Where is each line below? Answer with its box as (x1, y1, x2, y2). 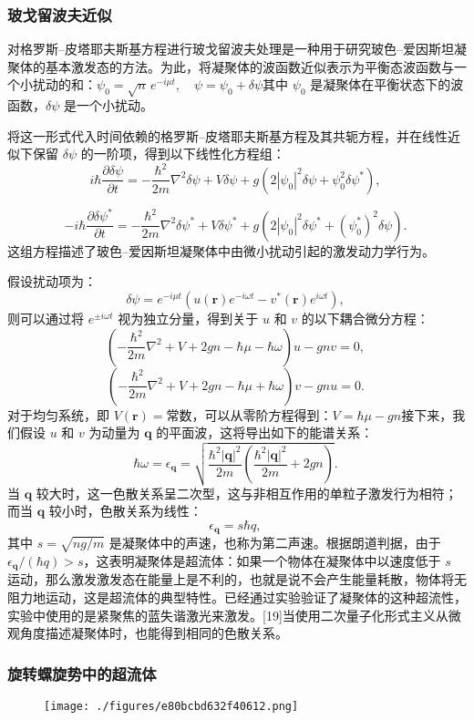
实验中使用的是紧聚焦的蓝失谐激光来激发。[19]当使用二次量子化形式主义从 (7, 605, 448, 624)
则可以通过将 (7, 309, 84, 328)
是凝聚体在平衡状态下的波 (310, 75, 464, 94)
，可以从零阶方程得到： (191, 405, 333, 424)
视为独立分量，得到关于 (118, 309, 259, 328)
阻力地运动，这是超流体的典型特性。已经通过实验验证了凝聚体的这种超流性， (7, 587, 467, 606)
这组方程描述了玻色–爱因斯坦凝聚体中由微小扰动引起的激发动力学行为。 (7, 241, 435, 260)
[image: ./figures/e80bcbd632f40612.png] (44, 699, 299, 713)
